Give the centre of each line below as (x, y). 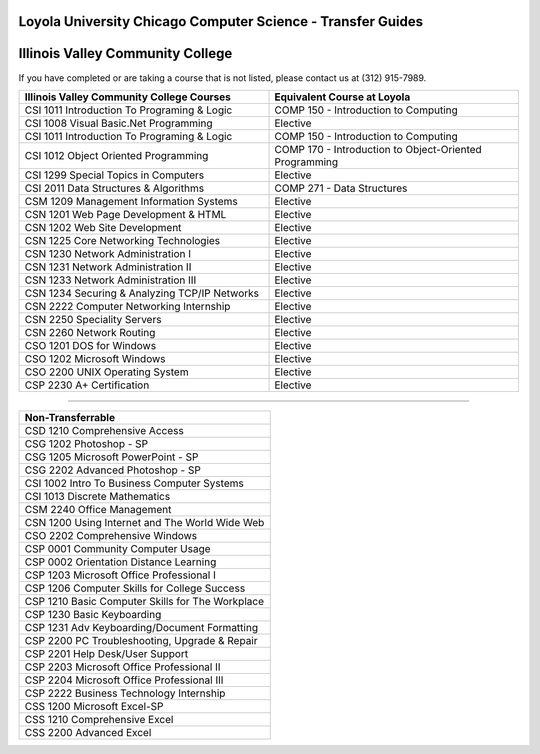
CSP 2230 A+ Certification (87, 385)
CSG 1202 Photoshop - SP (86, 443)
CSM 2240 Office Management (98, 509)
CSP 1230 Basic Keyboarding (93, 614)
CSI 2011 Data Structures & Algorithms (114, 188)
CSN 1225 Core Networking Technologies (122, 240)
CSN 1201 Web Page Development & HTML (125, 214)
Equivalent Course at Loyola (342, 97)
